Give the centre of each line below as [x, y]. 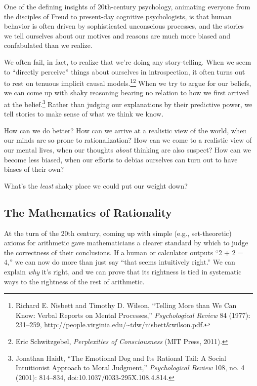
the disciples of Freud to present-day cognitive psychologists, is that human [118, 16]
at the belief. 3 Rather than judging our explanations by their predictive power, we [128, 103]
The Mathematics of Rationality [88, 212]
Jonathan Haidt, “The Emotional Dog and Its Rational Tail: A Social [121, 358]
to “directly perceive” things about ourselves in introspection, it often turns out [125, 71]
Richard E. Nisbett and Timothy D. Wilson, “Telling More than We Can [126, 305]
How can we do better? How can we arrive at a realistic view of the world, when [126, 130]
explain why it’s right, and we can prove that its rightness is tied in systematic [123, 271]
